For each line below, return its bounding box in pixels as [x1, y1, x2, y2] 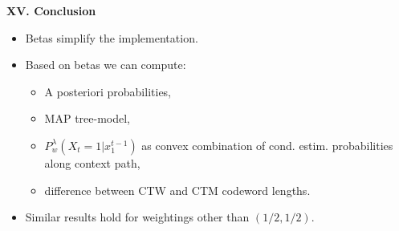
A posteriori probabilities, [44, 83, 172, 99]
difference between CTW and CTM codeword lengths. [44, 181, 311, 198]
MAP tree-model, [44, 110, 130, 127]
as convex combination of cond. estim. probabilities [141, 136, 393, 153]
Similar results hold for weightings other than [25, 209, 250, 225]
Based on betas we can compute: [25, 56, 186, 73]
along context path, [44, 154, 140, 171]
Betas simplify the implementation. [25, 29, 198, 46]
